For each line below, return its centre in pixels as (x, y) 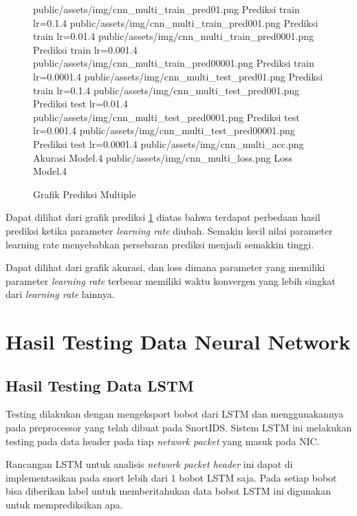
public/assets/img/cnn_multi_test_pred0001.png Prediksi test (166, 117)
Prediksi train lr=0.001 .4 (85, 49)
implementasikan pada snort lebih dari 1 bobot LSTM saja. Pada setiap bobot (171, 477)
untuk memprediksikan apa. (64, 505)
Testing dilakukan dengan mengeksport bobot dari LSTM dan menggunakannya (175, 414)
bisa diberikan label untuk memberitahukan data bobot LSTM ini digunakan (168, 491)
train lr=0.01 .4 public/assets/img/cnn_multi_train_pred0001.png (174, 36)
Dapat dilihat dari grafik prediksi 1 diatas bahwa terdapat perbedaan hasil (163, 217)
